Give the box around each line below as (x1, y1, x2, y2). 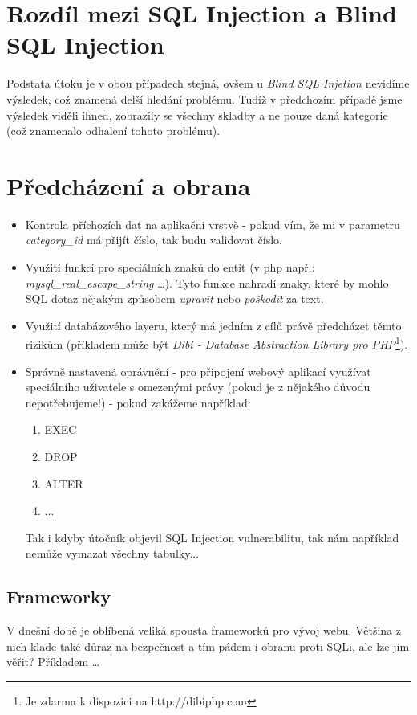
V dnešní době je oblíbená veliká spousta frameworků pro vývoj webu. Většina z (6, 622, 401, 639)
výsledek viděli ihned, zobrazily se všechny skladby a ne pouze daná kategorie (6, 106, 388, 123)
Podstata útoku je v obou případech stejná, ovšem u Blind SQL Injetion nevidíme (6, 75, 410, 92)
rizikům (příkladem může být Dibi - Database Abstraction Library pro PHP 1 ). (25, 333, 408, 353)
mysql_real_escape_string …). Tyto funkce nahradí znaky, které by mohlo (25, 274, 389, 291)
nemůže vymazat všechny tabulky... (25, 545, 200, 562)
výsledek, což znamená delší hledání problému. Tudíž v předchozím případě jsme (6, 90, 403, 107)
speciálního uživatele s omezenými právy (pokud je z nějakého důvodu (25, 378, 370, 395)
